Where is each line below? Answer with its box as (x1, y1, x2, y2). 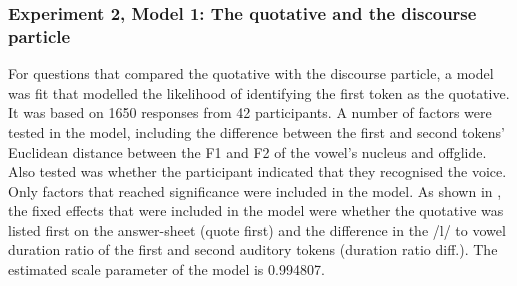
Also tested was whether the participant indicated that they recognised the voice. (8, 161, 507, 182)
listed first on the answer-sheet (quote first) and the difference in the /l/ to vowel (8, 219, 506, 240)
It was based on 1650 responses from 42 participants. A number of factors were (8, 102, 492, 123)
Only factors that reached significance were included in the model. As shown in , (8, 180, 502, 201)
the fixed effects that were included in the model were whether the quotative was (8, 200, 504, 221)
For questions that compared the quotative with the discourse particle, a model (8, 63, 494, 84)
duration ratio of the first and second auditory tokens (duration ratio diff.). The (8, 239, 498, 260)
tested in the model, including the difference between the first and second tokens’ (8, 121, 505, 142)
